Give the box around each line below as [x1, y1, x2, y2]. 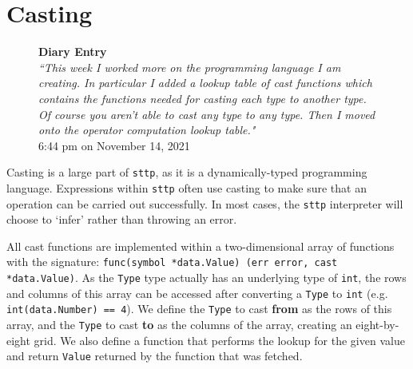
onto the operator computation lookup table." [38, 121, 256, 138]
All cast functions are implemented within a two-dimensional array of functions [6, 237, 395, 254]
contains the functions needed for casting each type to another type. [38, 89, 367, 106]
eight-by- [355, 316, 399, 333]
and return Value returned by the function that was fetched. [6, 347, 303, 364]
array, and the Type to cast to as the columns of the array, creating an [6, 316, 352, 333]
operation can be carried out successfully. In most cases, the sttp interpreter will [6, 195, 403, 212]
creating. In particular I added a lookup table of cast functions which [38, 74, 372, 91]
